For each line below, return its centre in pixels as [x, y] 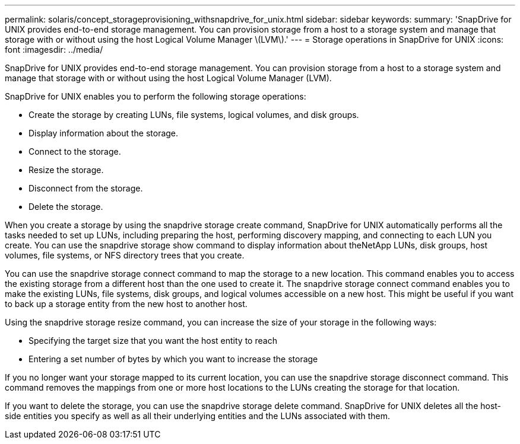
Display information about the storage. [104, 133]
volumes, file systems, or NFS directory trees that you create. [125, 255]
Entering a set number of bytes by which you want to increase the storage [173, 359]
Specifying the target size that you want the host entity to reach [153, 341]
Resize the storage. [66, 170]
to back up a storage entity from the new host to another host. [126, 304]
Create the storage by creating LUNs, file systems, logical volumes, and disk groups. [194, 115]
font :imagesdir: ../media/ [54, 49]
